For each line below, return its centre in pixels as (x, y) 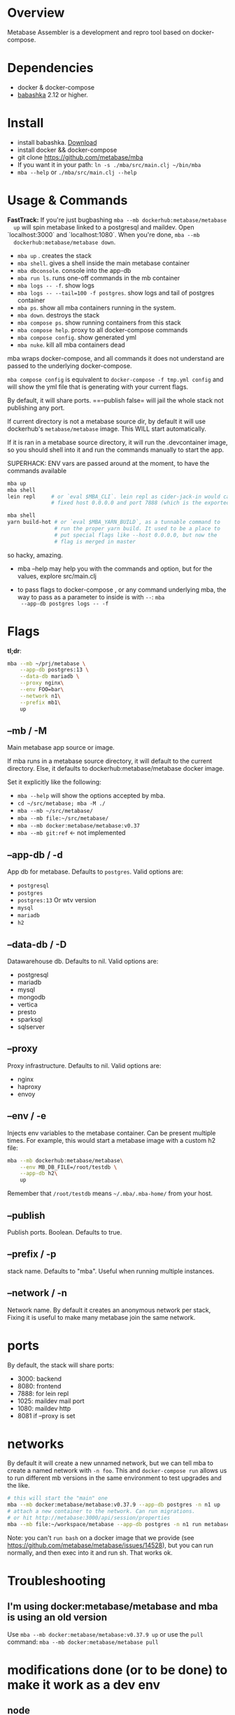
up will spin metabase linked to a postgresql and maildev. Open (104, 227)
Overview (36, 13)
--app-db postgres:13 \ (55, 670)
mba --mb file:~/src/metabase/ (63, 819)
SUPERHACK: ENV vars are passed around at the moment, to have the (108, 463)
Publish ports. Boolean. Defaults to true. (65, 1232)
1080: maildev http (44, 1408)
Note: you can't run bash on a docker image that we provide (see (101, 1537)
